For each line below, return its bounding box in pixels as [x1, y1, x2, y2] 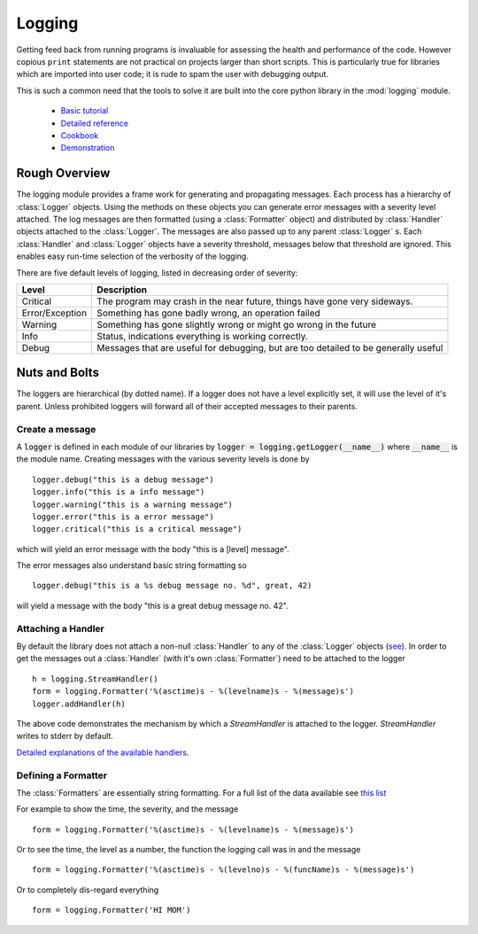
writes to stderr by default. [16, 731, 114, 742]
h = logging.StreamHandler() [32, 673, 158, 684]
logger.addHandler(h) [32, 698, 126, 709]
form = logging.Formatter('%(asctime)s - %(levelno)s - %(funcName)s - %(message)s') [32, 865, 415, 875]
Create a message [16, 423, 96, 435]
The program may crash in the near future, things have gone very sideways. [96, 295, 413, 307]
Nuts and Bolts [16, 365, 99, 380]
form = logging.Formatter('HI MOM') [32, 905, 191, 915]
